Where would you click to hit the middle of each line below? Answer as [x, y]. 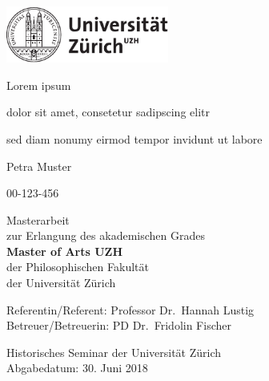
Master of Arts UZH [65, 251]
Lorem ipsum [39, 85]
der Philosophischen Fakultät [78, 267]
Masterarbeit [38, 219]
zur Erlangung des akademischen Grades [106, 235]
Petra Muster [39, 166]
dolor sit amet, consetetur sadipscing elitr [108, 112]
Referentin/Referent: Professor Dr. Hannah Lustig [130, 309]
